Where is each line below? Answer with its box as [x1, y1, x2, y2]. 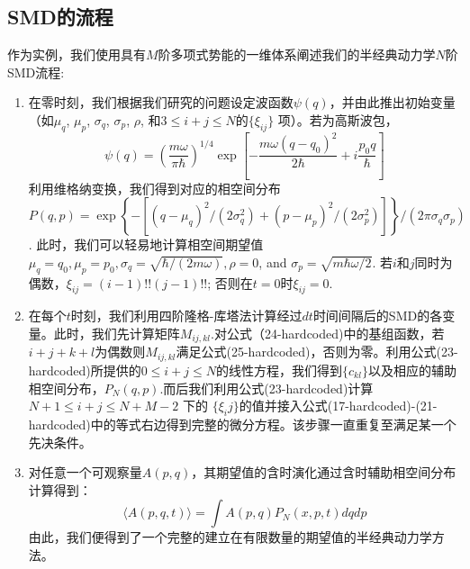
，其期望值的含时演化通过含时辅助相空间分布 [191, 463, 456, 482]
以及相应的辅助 [367, 360, 456, 379]
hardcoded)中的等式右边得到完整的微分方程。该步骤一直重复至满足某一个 [28, 414, 456, 433]
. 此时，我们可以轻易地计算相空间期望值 [28, 235, 264, 254]
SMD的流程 [7, 3, 113, 31]
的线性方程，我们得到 [216, 360, 343, 379]
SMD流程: [7, 62, 65, 81]
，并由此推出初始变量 [329, 93, 456, 112]
